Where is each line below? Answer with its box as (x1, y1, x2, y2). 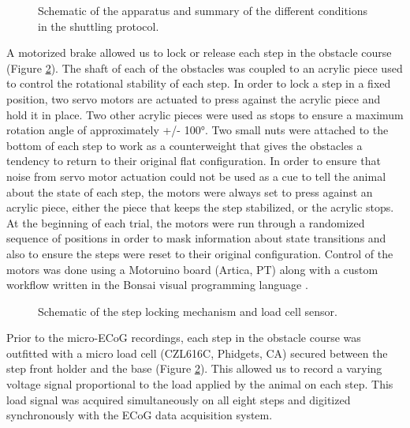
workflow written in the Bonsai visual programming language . (6, 276, 308, 293)
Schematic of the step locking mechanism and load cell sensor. (38, 302, 337, 319)
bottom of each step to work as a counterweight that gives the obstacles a (6, 137, 363, 153)
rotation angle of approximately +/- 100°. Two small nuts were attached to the (6, 122, 389, 138)
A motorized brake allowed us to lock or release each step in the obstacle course (6, 44, 392, 61)
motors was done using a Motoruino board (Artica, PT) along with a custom (6, 261, 378, 277)
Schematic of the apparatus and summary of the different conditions (38, 2, 368, 18)
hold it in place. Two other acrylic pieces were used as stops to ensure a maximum (6, 106, 404, 122)
